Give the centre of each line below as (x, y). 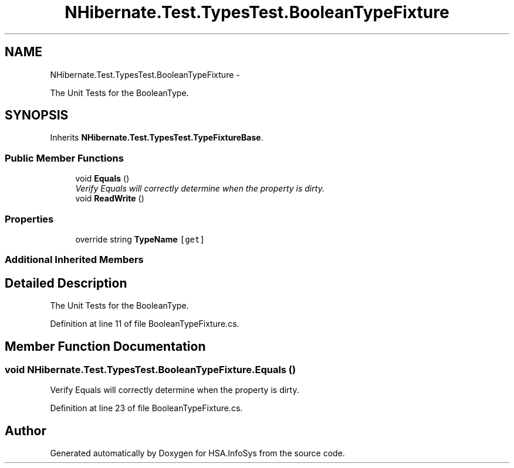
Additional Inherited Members (74, 260)
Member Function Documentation (105, 346)
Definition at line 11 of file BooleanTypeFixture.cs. (145, 324)
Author (26, 431)
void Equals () (102, 179)
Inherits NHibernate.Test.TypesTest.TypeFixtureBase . (157, 138)
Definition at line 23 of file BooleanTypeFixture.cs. (146, 408)
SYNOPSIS (37, 115)
